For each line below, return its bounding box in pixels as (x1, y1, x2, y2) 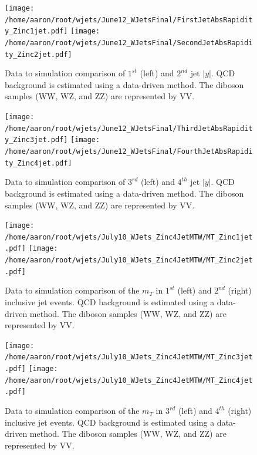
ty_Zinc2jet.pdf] (5, 50, 72, 59)
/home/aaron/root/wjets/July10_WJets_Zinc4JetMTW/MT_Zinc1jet (5, 232, 253, 241)
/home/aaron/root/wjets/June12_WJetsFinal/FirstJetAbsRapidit (5, 15, 253, 24)
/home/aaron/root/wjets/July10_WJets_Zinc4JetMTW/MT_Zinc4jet (5, 376, 253, 385)
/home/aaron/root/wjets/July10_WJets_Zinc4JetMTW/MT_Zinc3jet (5, 353, 253, 362)
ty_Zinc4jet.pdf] (5, 159, 72, 167)
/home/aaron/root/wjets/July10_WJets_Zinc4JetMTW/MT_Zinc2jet (5, 256, 253, 265)
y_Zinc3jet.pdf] (5, 136, 68, 144)
